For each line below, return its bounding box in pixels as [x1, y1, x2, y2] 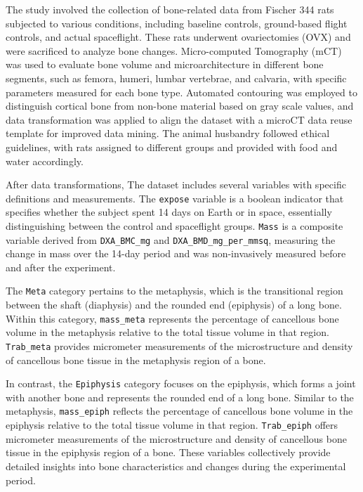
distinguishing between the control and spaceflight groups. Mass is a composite [6, 218, 343, 233]
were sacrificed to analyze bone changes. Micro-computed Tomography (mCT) [6, 43, 342, 58]
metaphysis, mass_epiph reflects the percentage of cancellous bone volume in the [6, 403, 353, 418]
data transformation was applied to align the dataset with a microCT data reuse [6, 112, 352, 127]
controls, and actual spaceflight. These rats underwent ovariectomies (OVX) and [6, 30, 351, 44]
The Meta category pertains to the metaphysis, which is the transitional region [6, 283, 343, 298]
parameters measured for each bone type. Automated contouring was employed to [6, 84, 357, 99]
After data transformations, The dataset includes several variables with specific [6, 177, 346, 192]
